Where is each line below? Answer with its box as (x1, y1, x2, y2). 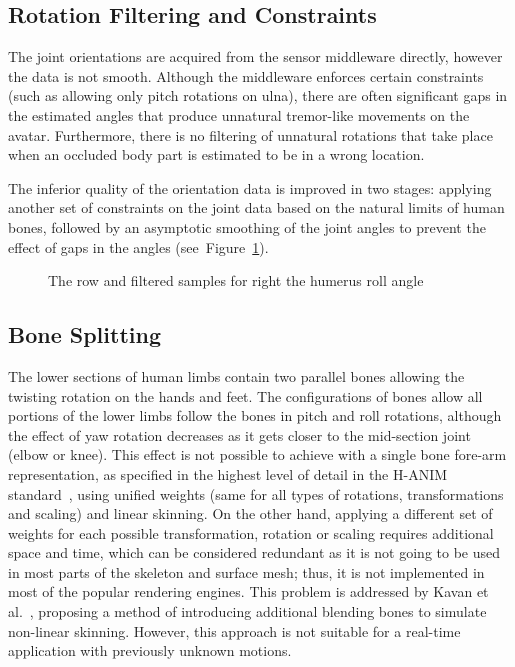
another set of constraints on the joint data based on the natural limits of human (8, 197, 505, 218)
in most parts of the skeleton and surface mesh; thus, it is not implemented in (8, 561, 485, 582)
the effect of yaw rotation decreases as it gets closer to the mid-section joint (8, 424, 471, 445)
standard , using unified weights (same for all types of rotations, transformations (8, 483, 504, 504)
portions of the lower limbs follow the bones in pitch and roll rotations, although (8, 405, 502, 426)
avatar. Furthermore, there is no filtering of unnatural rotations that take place (8, 124, 493, 145)
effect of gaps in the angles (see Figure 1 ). (8, 236, 269, 257)
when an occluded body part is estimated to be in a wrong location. (8, 144, 425, 165)
